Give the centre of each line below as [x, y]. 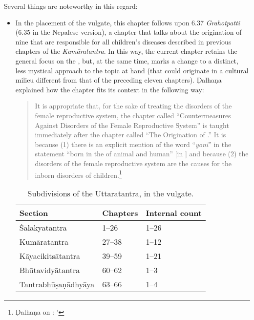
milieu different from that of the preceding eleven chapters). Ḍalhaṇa [118, 80]
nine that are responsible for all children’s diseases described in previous [123, 41]
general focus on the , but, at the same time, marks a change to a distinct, [127, 60]
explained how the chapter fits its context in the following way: [110, 89]
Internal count [174, 213]
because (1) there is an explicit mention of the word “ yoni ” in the [133, 144]
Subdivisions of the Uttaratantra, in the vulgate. [111, 193]
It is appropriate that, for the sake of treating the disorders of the [133, 106]
